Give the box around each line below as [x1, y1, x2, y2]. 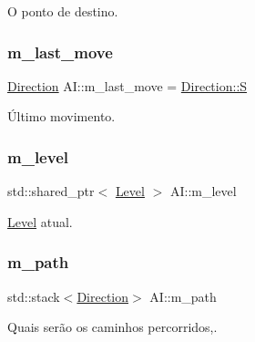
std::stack [7, 286, 60, 306]
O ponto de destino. [7, 2, 118, 20]
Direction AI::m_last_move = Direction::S [7, 76, 248, 95]
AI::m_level [169, 181, 237, 201]
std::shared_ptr [7, 181, 95, 201]
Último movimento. [7, 107, 116, 126]
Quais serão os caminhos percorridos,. [7, 317, 218, 337]
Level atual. [7, 212, 73, 231]
